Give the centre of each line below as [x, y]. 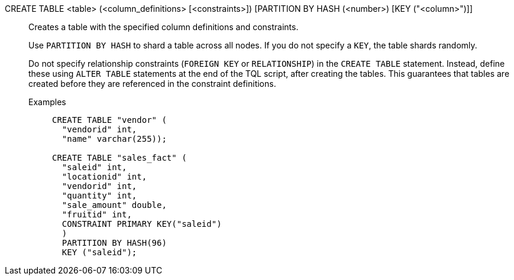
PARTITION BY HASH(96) [114, 243]
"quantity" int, [99, 196]
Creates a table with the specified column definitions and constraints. [164, 27]
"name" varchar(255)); [114, 139]
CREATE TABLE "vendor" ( [109, 120]
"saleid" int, [94, 167]
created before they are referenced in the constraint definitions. [152, 84]
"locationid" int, [104, 177]
